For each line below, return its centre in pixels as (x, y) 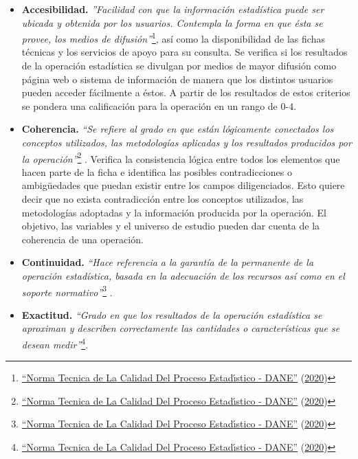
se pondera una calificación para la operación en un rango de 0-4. (159, 105)
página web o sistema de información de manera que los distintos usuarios (177, 79)
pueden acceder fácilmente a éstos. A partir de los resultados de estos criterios (186, 92)
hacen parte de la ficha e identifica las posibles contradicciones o (157, 171)
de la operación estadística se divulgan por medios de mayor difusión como (179, 66)
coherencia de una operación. (82, 239)
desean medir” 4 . (55, 343)
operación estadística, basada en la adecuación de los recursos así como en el (183, 276)
